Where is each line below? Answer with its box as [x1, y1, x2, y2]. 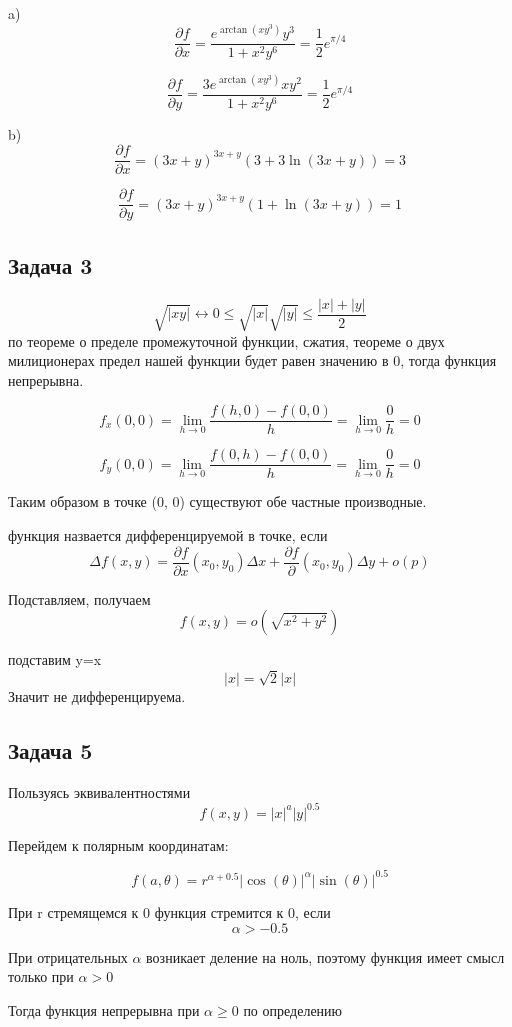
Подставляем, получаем [8, 588, 151, 609]
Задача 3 [8, 249, 93, 280]
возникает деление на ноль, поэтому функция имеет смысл [146, 946, 505, 967]
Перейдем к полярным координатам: [8, 834, 229, 855]
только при [8, 966, 74, 987]
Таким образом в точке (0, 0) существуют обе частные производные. [8, 491, 427, 512]
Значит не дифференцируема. [8, 686, 186, 706]
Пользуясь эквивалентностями [8, 781, 191, 802]
